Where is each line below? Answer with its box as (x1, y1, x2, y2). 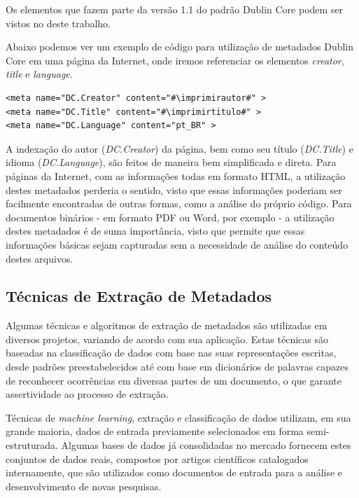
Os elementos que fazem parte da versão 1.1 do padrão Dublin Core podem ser (6, 2, 344, 16)
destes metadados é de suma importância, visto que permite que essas (6, 223, 305, 238)
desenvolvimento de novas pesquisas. (6, 478, 162, 493)
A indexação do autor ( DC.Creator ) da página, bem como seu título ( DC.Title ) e (6, 141, 353, 155)
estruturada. (6, 438, 58, 452)
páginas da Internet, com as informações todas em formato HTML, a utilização (6, 168, 346, 183)
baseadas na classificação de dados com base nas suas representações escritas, (6, 345, 337, 360)
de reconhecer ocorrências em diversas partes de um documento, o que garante (6, 373, 342, 387)
